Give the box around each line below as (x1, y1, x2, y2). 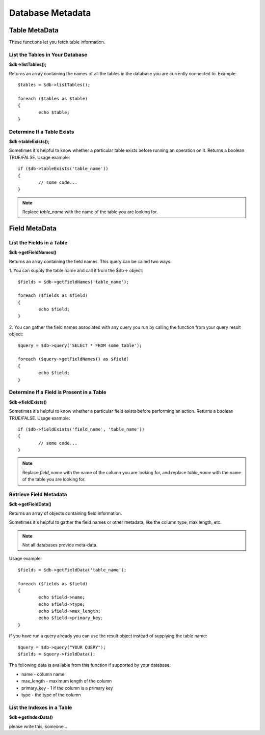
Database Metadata (9, 7, 91, 18)
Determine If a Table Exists (9, 128, 75, 135)
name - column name (21, 671, 65, 677)
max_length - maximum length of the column (21, 678, 112, 684)
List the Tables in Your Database (9, 51, 88, 58)
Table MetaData (9, 26, 59, 34)
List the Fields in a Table (9, 239, 68, 246)
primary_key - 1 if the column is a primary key (21, 685, 113, 691)
